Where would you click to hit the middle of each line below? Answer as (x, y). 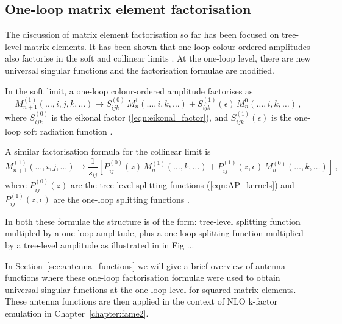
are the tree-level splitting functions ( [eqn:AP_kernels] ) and (182, 185)
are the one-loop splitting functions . (121, 199)
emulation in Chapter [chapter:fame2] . (77, 313)
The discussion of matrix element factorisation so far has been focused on (142, 34)
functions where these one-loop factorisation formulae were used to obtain (143, 277)
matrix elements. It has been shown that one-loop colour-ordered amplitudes (167, 46)
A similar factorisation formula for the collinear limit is (108, 151)
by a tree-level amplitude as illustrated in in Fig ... (100, 245)
